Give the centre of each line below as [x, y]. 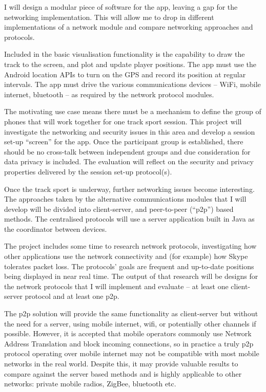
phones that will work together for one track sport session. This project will [123, 121]
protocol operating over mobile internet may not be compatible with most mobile [132, 353]
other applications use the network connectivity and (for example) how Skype [126, 256]
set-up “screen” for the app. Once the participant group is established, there [124, 141]
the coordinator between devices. [56, 228]
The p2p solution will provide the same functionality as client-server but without [131, 313]
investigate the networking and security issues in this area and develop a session [130, 131]
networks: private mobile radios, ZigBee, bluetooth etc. [90, 384]
